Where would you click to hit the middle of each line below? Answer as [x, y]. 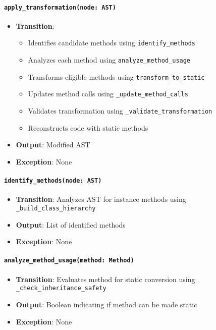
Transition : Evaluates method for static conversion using [105, 279]
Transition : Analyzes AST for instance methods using [101, 199]
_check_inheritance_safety [61, 288]
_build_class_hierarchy [56, 208]
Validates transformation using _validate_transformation [120, 111]
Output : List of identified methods [71, 224]
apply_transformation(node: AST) [60, 7]
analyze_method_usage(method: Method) [69, 261]
